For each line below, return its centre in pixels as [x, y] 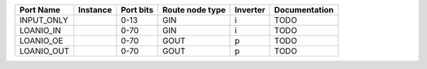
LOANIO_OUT [45, 51]
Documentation [304, 10]
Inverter [250, 10]
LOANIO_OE [41, 41]
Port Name [40, 10]
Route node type [194, 10]
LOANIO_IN [40, 30]
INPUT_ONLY [44, 20]
